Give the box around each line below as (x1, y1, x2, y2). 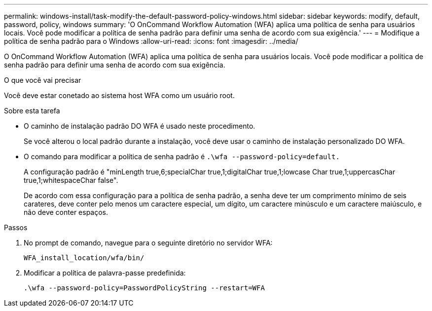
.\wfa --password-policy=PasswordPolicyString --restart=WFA (24, 284, 265, 292)
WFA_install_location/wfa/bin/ (24, 254, 144, 262)
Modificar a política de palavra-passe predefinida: (24, 269, 186, 277)
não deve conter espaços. (24, 208, 108, 216)
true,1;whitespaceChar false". (24, 176, 118, 184)
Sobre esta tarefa (4, 106, 60, 115)
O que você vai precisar (4, 76, 81, 84)
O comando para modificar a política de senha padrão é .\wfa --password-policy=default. (24, 152, 340, 161)
